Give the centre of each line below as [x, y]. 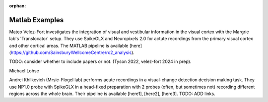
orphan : [18, 6]
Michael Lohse [24, 71]
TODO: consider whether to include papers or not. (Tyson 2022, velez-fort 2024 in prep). [100, 61]
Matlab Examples [36, 20]
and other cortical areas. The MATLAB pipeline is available [69, 46]
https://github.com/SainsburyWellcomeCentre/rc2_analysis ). [73, 52]
